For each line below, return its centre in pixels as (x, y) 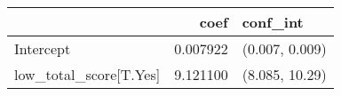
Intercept (43, 48)
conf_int (273, 22)
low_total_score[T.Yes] (87, 74)
